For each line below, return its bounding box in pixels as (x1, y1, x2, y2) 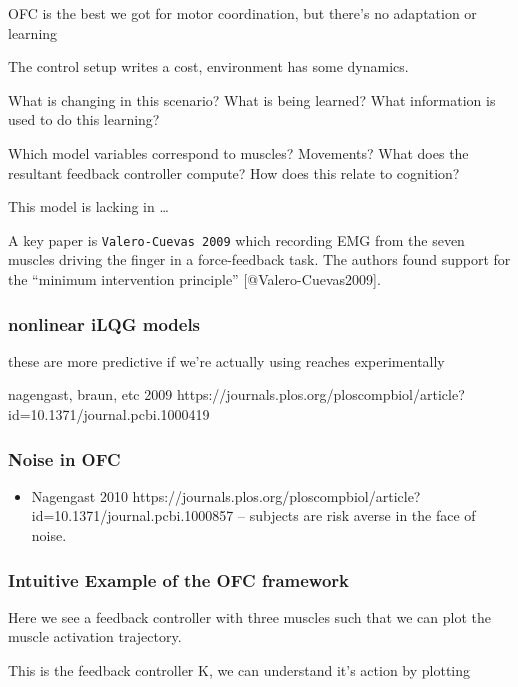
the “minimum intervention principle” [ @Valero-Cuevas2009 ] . (8, 269, 381, 289)
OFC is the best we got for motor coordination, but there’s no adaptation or (8, 3, 477, 23)
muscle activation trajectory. (8, 626, 182, 647)
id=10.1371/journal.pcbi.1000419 (8, 404, 210, 424)
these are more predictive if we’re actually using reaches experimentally (8, 350, 445, 371)
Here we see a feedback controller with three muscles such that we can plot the (8, 606, 491, 627)
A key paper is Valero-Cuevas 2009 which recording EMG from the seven (8, 229, 465, 250)
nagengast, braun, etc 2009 (8, 384, 173, 405)
